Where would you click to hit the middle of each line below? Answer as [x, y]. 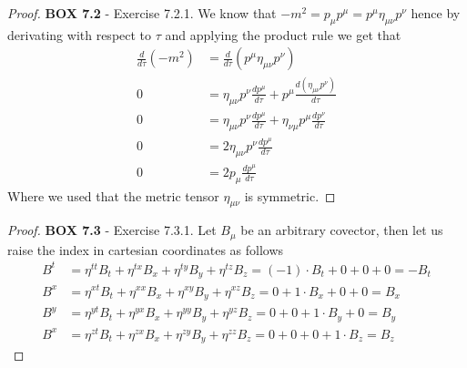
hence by [436, 13]
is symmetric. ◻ [290, 195]
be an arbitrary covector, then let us [342, 230]
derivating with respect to [80, 34]
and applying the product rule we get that [283, 34]
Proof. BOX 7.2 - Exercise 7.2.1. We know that [142, 13]
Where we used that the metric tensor [113, 195]
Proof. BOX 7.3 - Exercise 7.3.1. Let [112, 230]
